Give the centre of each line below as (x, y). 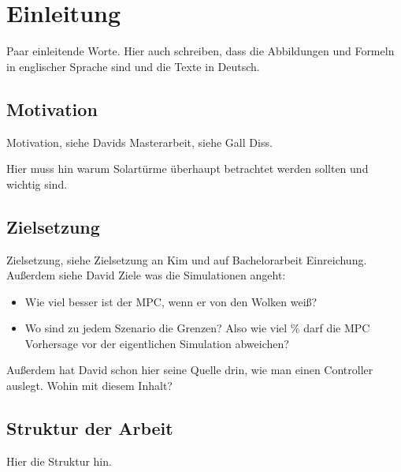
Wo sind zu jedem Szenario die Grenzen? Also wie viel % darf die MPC (197, 328)
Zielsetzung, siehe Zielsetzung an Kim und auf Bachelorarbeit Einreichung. (187, 259)
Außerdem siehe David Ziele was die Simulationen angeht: (146, 275)
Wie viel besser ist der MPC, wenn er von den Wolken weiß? (171, 301)
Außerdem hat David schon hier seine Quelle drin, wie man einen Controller (190, 370)
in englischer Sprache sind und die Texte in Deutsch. (133, 66)
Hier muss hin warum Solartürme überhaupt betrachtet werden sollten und (188, 169)
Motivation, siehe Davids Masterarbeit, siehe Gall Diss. (139, 142)
